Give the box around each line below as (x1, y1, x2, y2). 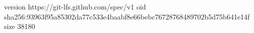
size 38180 (4, 21, 35, 31)
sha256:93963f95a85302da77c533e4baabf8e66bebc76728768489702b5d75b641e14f (4, 11, 250, 21)
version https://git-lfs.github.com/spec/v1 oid (4, 1, 146, 11)
